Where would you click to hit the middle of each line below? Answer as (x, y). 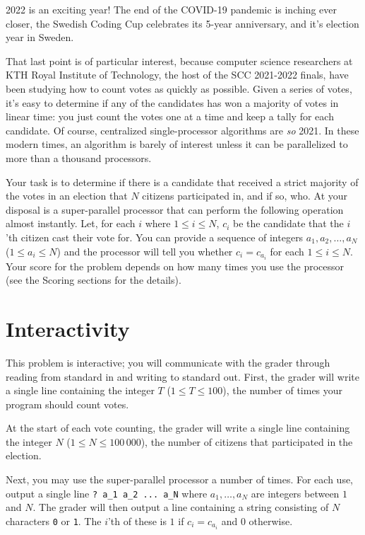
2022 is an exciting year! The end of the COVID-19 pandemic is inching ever (171, 9)
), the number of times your (283, 390)
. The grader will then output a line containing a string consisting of (181, 507)
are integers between (295, 493)
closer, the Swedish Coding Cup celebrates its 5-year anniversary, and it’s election (182, 23)
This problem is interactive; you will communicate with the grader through (168, 362)
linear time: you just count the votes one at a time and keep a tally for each (170, 116)
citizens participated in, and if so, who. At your (245, 196)
